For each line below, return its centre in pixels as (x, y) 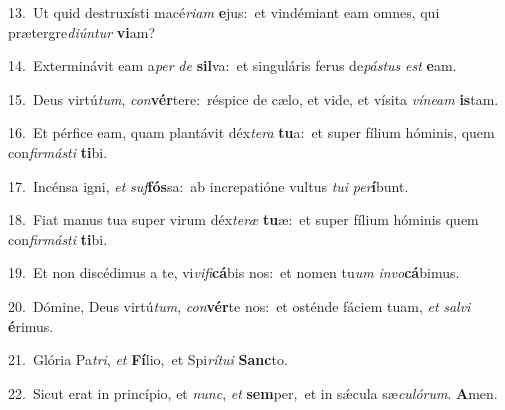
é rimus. (31, 325)
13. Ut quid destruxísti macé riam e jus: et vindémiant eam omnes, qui (224, 12)
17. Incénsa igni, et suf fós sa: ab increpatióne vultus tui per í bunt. (208, 185)
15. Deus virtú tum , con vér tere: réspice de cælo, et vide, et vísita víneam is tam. (253, 98)
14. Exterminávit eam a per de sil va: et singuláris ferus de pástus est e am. (232, 65)
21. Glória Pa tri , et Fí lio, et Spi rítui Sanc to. (148, 359)
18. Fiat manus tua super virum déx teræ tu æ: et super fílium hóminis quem (243, 219)
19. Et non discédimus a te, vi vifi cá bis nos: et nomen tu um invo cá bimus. (234, 272)
